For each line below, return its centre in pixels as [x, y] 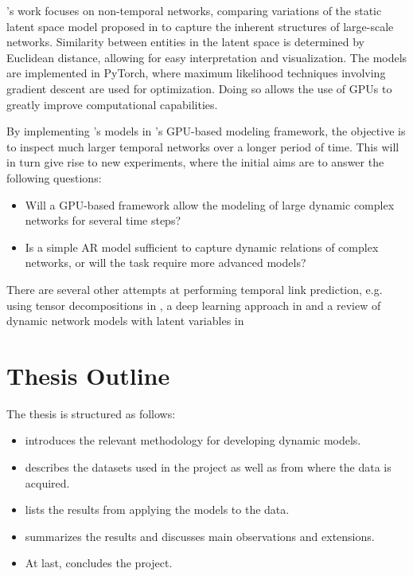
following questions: [54, 177]
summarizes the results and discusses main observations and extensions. [200, 536]
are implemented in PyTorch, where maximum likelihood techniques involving [196, 73]
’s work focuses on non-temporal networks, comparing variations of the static [194, 10]
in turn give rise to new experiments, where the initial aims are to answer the [195, 162]
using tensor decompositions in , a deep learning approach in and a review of [194, 305]
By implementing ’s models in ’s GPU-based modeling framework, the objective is [206, 131]
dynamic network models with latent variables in [125, 321]
